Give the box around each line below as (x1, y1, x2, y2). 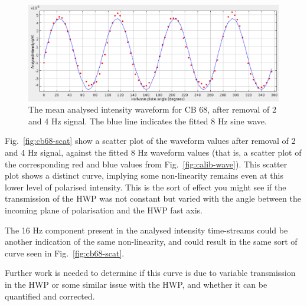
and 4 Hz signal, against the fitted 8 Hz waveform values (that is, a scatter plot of (5, 146, 302, 159)
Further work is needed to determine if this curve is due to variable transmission (5, 266, 296, 279)
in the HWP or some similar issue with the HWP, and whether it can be (5, 278, 267, 291)
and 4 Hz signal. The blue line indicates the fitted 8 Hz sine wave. (28, 114, 267, 127)
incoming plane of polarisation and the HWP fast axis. (5, 204, 203, 216)
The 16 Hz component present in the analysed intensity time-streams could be (5, 223, 288, 236)
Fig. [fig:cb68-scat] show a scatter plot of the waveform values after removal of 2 (5, 134, 296, 147)
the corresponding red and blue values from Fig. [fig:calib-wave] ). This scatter (5, 157, 288, 170)
